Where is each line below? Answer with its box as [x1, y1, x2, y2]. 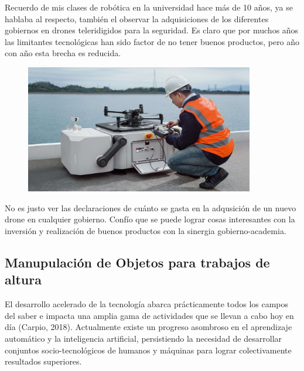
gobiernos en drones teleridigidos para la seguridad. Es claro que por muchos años [5, 24, 299, 36]
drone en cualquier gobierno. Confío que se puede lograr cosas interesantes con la [5, 213, 295, 225]
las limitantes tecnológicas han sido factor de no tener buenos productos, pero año [5, 35, 300, 47]
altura [5, 270, 42, 288]
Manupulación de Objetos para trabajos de [5, 253, 270, 271]
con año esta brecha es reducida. [5, 47, 121, 59]
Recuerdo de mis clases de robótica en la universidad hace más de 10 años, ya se [5, 1, 293, 13]
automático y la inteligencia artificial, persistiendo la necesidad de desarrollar [5, 332, 282, 344]
